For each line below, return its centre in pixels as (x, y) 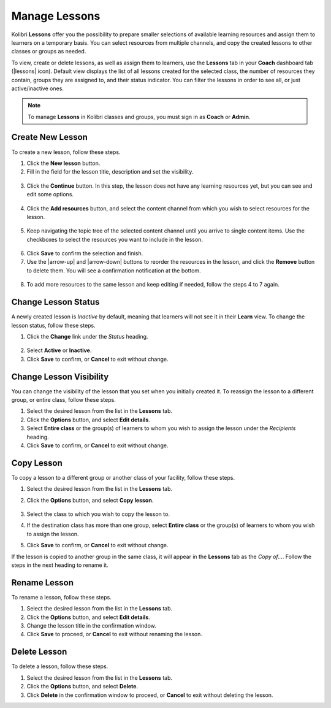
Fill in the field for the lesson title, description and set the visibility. (110, 172)
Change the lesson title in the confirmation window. (91, 626)
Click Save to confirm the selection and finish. (85, 253)
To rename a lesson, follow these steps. (61, 597)
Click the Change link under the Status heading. (87, 336)
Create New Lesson (50, 137)
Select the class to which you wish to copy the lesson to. (98, 514)
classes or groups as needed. (49, 52)
